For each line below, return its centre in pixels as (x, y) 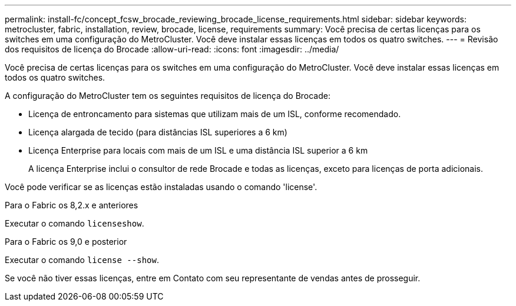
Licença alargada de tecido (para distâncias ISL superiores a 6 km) (158, 132)
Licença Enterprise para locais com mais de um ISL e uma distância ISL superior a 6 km (198, 150)
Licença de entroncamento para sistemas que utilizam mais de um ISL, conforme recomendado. (215, 114)
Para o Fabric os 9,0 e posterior (66, 242)
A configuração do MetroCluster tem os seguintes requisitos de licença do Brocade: (168, 96)
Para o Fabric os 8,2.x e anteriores (72, 205)
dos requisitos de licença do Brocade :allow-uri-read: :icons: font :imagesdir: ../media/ (172, 49)
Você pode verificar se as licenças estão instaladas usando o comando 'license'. (161, 187)
